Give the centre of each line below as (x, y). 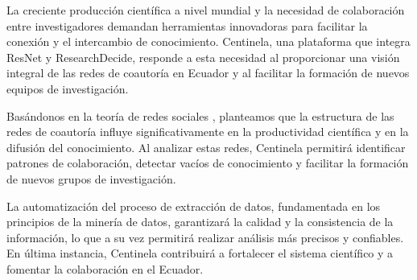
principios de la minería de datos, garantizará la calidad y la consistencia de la (200, 222)
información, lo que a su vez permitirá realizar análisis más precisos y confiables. (205, 237)
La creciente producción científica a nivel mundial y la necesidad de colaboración (206, 10)
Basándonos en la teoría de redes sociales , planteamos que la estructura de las (200, 115)
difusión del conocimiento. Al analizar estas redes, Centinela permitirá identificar (206, 147)
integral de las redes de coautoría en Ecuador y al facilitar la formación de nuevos (208, 73)
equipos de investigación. (68, 88)
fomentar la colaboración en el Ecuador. (105, 268)
